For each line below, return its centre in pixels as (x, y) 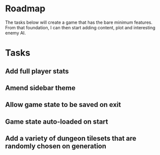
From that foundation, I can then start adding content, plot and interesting (80, 27)
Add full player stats (37, 71)
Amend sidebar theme (40, 88)
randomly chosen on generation (56, 146)
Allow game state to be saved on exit (63, 105)
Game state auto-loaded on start (57, 122)
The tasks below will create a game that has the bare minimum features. (79, 22)
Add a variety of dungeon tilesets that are (71, 138)
